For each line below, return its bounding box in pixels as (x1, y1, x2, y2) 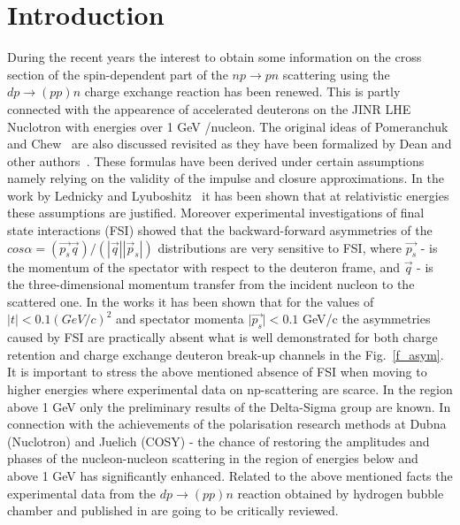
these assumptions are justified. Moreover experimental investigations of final (7, 203, 425, 222)
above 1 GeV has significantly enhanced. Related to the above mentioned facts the (7, 466, 453, 484)
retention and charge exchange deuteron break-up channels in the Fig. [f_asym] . (7, 345, 444, 363)
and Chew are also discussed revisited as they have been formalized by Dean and (7, 134, 452, 153)
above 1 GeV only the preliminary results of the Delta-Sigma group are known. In (7, 397, 451, 415)
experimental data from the (7, 483, 157, 502)
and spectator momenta (116, 309, 244, 328)
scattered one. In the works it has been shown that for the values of (7, 292, 374, 310)
